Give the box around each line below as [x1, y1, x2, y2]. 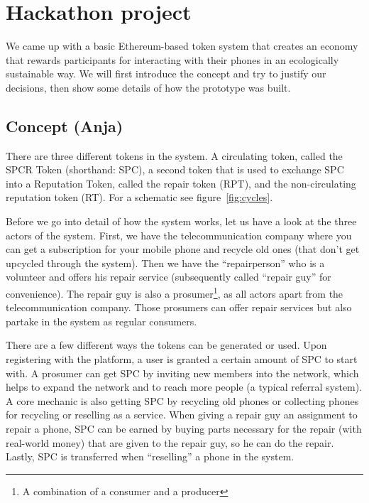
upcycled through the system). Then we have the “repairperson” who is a [6, 255, 325, 270]
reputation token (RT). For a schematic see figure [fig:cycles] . [6, 190, 273, 205]
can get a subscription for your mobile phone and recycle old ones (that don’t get [6, 242, 360, 256]
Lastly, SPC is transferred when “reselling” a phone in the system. [6, 449, 294, 464]
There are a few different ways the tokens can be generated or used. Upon [6, 337, 327, 352]
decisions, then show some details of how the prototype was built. [6, 80, 291, 94]
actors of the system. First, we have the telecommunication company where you [6, 227, 352, 242]
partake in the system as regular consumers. [6, 313, 197, 328]
